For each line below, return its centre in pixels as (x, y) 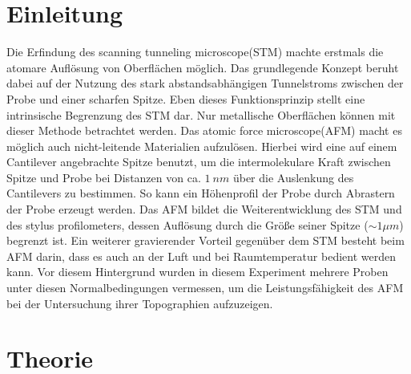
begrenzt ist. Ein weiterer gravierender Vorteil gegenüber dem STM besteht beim (205, 240)
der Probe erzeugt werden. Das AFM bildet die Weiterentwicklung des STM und (204, 209)
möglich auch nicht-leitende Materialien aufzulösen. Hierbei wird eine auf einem (202, 146)
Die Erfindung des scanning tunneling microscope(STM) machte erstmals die (195, 52)
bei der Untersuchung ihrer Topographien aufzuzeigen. (140, 303)
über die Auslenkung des (293, 177)
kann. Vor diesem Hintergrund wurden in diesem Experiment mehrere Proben (197, 272)
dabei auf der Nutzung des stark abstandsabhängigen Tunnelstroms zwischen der (205, 83)
